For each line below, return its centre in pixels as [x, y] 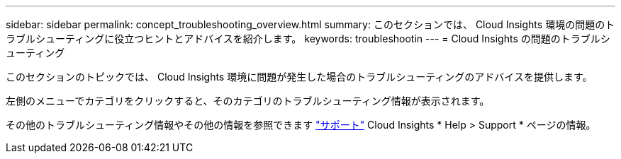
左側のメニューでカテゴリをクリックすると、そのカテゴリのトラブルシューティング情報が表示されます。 [248, 101]
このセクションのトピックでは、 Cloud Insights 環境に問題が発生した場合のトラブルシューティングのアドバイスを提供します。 [299, 77]
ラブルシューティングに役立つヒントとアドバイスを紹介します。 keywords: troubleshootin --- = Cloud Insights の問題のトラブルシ [308, 39]
